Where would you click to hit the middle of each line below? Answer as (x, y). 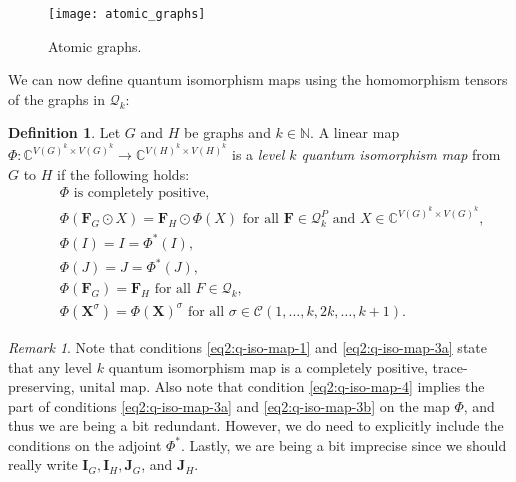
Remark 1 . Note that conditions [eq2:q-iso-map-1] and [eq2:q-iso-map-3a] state (247, 346)
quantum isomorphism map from (401, 154)
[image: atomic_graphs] (127, 14)
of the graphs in (56, 98)
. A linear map (355, 132)
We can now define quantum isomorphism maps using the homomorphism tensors (258, 79)
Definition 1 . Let (64, 132)
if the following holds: (123, 173)
